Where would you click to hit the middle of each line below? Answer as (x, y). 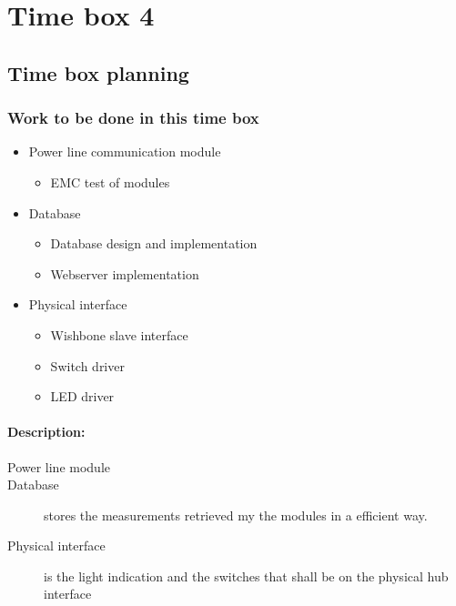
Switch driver (87, 365)
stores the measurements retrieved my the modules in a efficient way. (236, 515)
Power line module (59, 466)
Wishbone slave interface (119, 334)
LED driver (82, 396)
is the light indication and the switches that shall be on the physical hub (246, 576)
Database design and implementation (154, 243)
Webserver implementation (125, 273)
